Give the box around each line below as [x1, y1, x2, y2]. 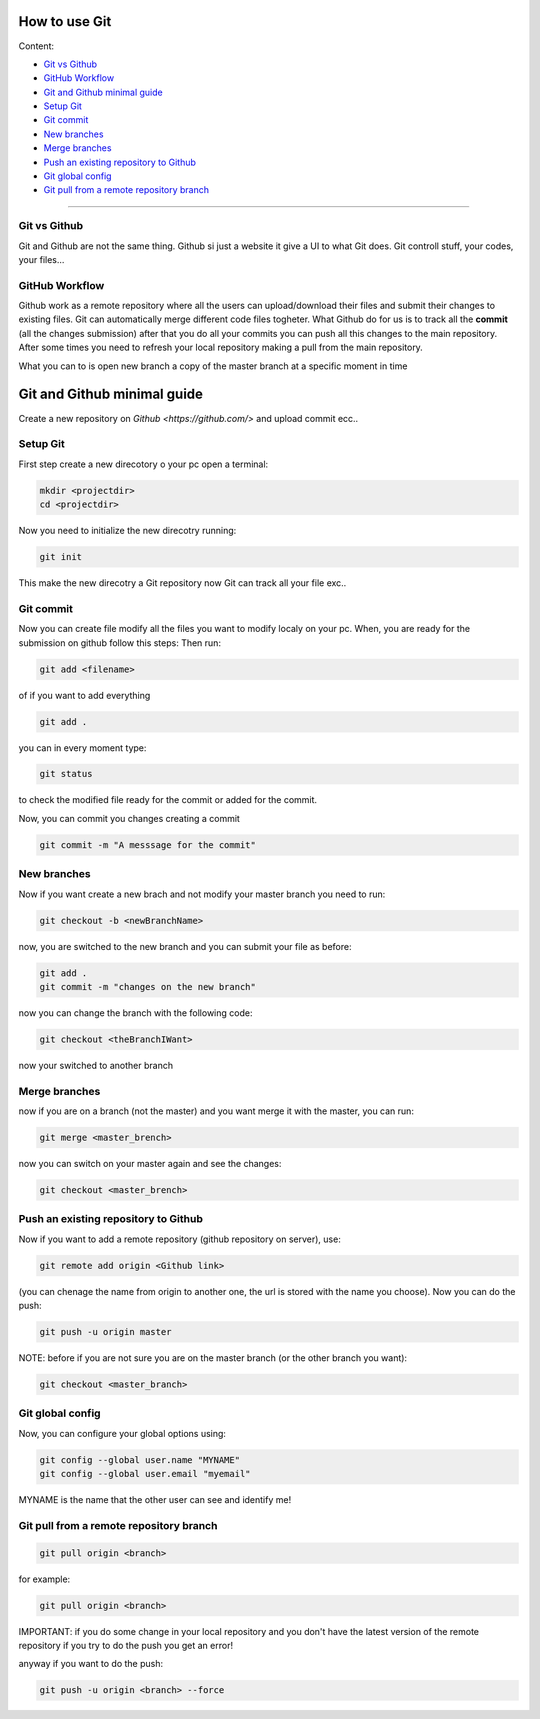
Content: [18, 40, 55, 52]
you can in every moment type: [18, 741, 147, 754]
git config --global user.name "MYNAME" [39, 1454, 240, 1465]
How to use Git [18, 13, 112, 30]
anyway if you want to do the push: [18, 1658, 164, 1670]
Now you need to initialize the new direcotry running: [18, 525, 237, 537]
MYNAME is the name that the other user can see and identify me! [18, 1494, 292, 1506]
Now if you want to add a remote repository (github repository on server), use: [18, 1233, 342, 1245]
